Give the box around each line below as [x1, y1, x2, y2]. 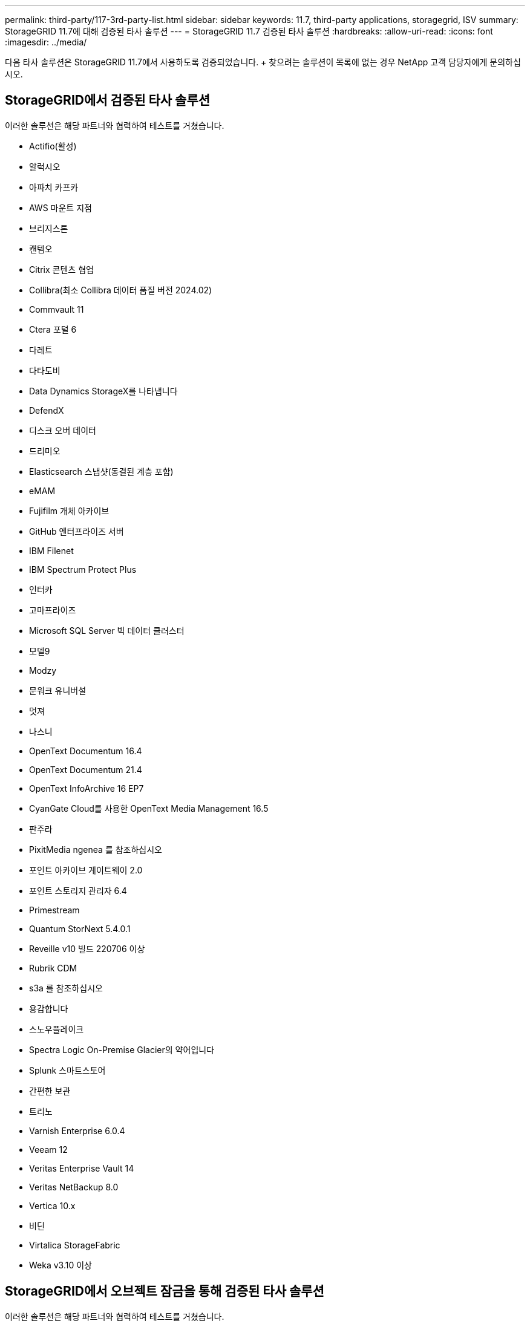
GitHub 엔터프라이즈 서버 [29, 526, 124, 537]
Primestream [29, 904, 80, 915]
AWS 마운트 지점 [29, 202, 92, 213]
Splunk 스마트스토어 [29, 1065, 106, 1075]
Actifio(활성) [29, 140, 77, 151]
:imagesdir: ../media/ [5, 37, 87, 47]
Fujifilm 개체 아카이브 [29, 505, 110, 516]
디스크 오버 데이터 [29, 425, 96, 435]
